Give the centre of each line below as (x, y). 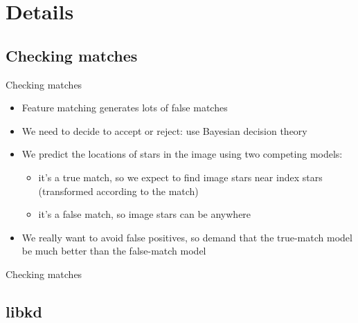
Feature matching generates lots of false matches (125, 108)
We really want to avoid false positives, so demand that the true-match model (187, 237)
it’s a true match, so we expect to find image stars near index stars (180, 177)
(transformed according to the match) (118, 191)
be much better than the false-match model (114, 251)
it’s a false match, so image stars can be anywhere (145, 214)
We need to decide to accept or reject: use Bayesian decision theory (164, 130)
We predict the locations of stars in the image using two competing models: (182, 154)
